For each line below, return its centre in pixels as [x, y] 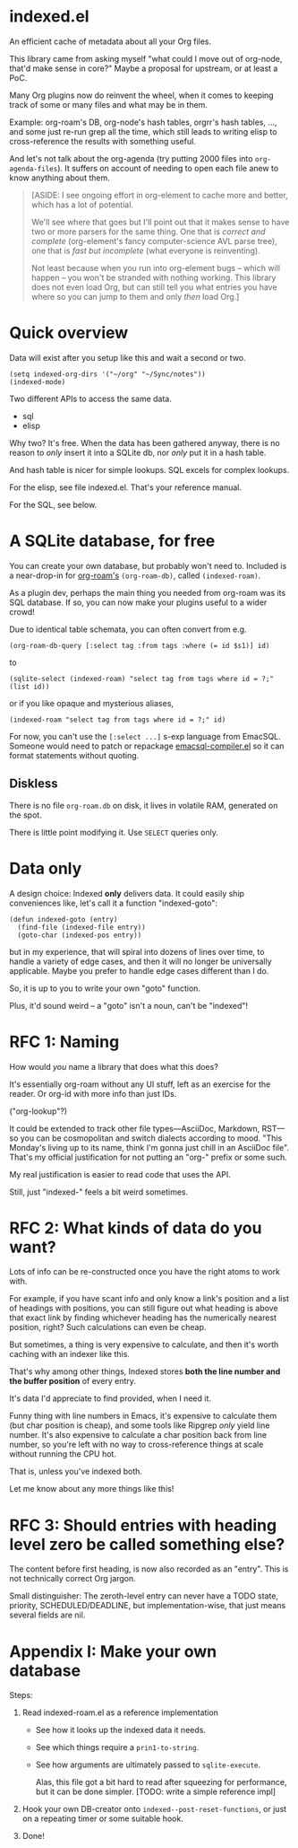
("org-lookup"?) [38, 1111]
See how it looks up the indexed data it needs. [120, 1730]
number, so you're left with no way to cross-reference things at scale [136, 1445]
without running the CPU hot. [63, 1454]
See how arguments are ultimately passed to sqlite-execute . [148, 1765]
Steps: [21, 1695]
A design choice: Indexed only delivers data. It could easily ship [127, 893]
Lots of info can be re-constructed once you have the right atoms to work [145, 1272]
